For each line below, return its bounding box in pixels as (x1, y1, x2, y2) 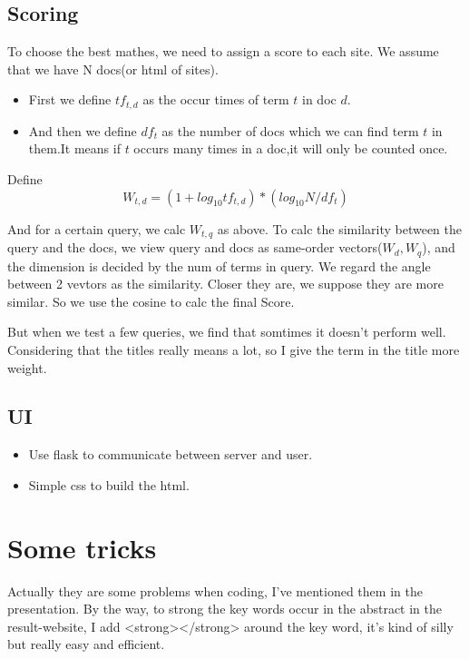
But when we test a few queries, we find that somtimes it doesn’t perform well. (7, 322, 446, 341)
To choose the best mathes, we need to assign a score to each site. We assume (7, 42, 439, 61)
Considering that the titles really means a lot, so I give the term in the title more (7, 339, 460, 359)
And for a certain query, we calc (7, 219, 186, 238)
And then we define (28, 121, 137, 140)
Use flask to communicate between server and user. (28, 445, 313, 464)
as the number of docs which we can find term (161, 121, 419, 140)
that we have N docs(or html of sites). (7, 59, 219, 78)
